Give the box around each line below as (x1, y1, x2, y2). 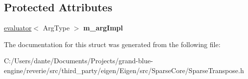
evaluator (4, 23, 32, 33)
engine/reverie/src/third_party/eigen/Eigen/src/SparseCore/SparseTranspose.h (4, 65, 244, 75)
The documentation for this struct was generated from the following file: (4, 39, 221, 49)
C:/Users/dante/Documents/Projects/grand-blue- (4, 55, 153, 66)
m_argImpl (83, 23, 123, 33)
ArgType (43, 23, 70, 33)
